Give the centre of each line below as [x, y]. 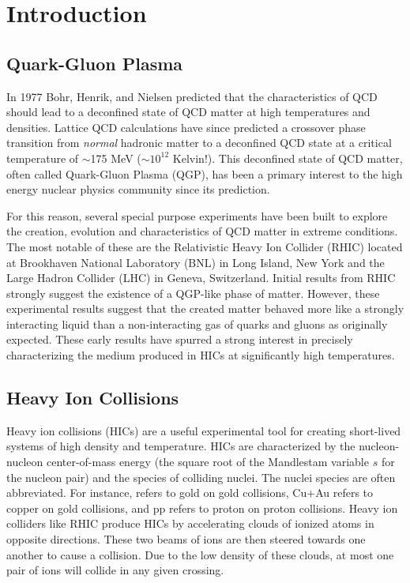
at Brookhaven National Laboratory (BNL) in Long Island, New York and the [196, 262]
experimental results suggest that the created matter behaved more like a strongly [205, 308]
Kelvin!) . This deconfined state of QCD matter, [288, 158]
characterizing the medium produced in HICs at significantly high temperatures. [201, 355]
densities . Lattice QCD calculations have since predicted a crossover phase [186, 127]
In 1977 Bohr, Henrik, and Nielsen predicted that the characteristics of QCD [192, 96]
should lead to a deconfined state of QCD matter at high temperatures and [188, 112]
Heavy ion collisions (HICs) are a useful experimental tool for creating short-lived [204, 430]
